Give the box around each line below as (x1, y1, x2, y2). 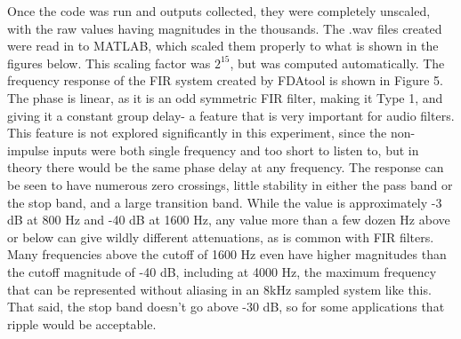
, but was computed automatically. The (230, 53, 445, 72)
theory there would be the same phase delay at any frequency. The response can (7, 158, 444, 177)
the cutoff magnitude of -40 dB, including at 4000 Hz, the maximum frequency (7, 262, 437, 280)
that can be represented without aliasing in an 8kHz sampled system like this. (7, 280, 432, 298)
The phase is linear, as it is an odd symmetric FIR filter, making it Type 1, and (7, 88, 443, 106)
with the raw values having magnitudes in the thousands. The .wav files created (7, 19, 442, 37)
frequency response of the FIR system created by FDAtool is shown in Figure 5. (7, 71, 443, 90)
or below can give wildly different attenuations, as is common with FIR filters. (7, 227, 434, 246)
